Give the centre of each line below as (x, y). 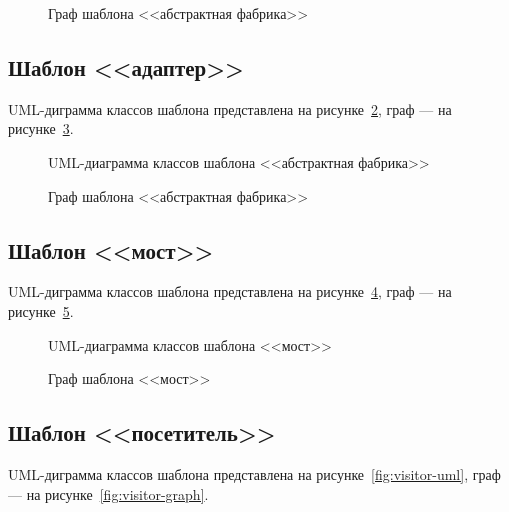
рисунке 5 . (41, 310)
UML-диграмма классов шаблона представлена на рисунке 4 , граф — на (230, 291)
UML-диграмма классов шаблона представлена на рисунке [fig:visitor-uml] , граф (254, 473)
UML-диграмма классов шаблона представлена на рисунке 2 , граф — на (230, 108)
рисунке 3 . (41, 128)
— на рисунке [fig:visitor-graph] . (108, 493)
